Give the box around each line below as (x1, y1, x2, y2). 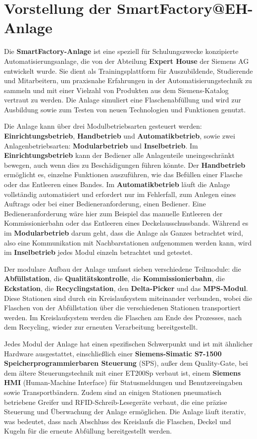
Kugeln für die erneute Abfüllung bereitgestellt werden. (4, 426, 172, 436)
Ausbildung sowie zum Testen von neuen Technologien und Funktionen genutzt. (4, 104, 246, 114)
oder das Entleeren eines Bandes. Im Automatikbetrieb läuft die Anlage (4, 179, 230, 190)
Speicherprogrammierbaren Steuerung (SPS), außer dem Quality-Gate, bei (4, 358, 248, 368)
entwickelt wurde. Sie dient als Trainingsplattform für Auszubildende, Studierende (4, 65, 253, 76)
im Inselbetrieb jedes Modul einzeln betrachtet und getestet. (4, 247, 193, 257)
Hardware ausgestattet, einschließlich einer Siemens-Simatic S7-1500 (4, 348, 222, 358)
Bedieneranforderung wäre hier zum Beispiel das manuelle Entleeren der (4, 208, 223, 218)
